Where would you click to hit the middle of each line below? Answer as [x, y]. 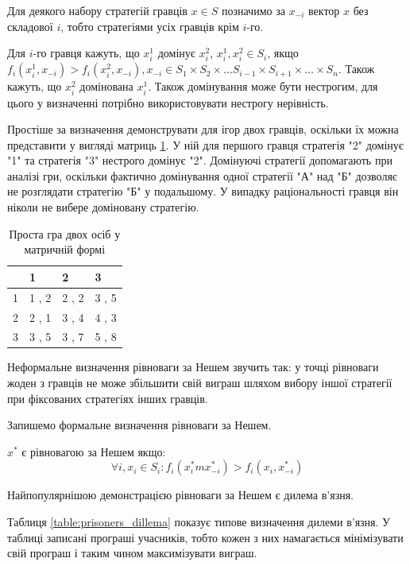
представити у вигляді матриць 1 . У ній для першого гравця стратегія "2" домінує [205, 144]
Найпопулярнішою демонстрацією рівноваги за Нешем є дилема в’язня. [181, 495]
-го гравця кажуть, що [86, 53]
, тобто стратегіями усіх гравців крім [150, 26]
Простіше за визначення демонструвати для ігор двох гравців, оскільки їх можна [203, 129]
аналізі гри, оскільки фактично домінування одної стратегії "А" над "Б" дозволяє [202, 175]
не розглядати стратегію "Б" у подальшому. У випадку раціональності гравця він [203, 191]
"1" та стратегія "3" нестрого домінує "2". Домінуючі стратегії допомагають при [200, 160]
